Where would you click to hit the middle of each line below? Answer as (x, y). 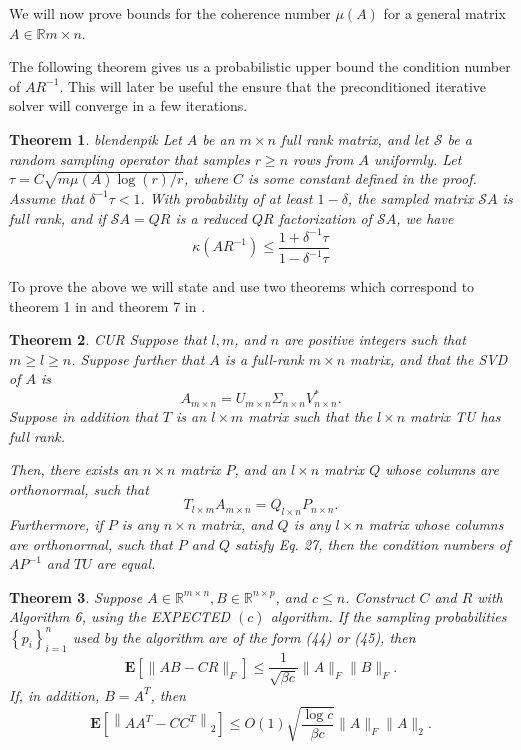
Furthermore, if (56, 524)
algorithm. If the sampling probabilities (388, 616)
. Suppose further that (138, 358)
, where (206, 178)
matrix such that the (310, 415)
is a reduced (211, 217)
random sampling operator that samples (129, 158)
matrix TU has (455, 415)
